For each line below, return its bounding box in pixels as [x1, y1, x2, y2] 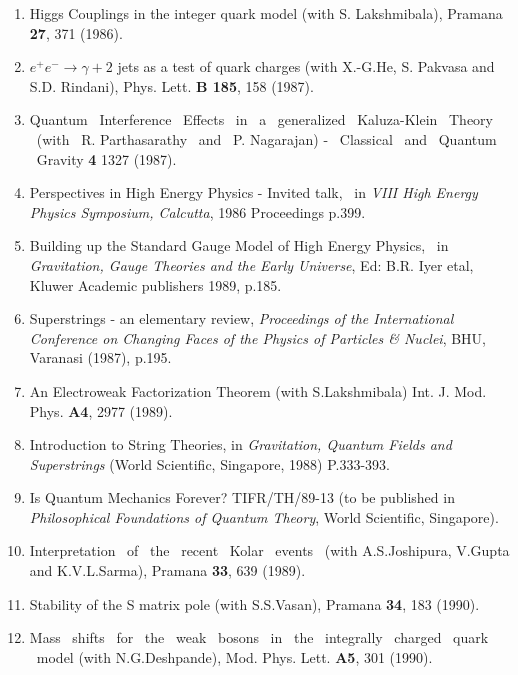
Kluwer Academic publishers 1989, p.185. [29, 274, 282, 295]
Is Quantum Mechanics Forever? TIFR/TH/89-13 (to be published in [29, 487, 455, 508]
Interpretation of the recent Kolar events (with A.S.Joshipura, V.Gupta [29, 540, 510, 561]
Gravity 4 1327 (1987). [36, 148, 177, 169]
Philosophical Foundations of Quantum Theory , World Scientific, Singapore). [29, 506, 499, 527]
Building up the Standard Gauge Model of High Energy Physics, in [29, 235, 449, 256]
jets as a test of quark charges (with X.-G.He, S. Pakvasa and [117, 56, 495, 77]
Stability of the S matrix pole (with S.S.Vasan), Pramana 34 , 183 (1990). [29, 593, 480, 614]
